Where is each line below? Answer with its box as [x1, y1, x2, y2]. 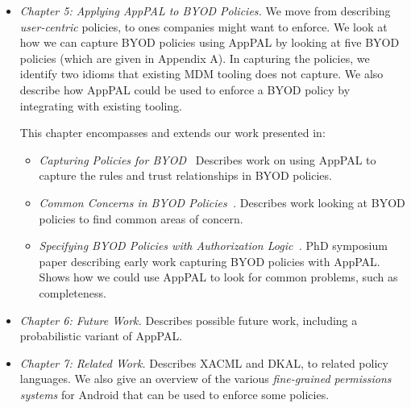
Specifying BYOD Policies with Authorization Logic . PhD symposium [39, 237, 388, 254]
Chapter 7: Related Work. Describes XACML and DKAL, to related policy [19, 354, 388, 371]
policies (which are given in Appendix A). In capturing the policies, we [19, 49, 370, 66]
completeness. [39, 284, 106, 301]
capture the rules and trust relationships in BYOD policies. [39, 167, 332, 184]
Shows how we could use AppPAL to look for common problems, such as [39, 269, 398, 285]
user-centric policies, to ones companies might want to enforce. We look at [19, 18, 388, 35]
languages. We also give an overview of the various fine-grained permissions [19, 370, 392, 387]
